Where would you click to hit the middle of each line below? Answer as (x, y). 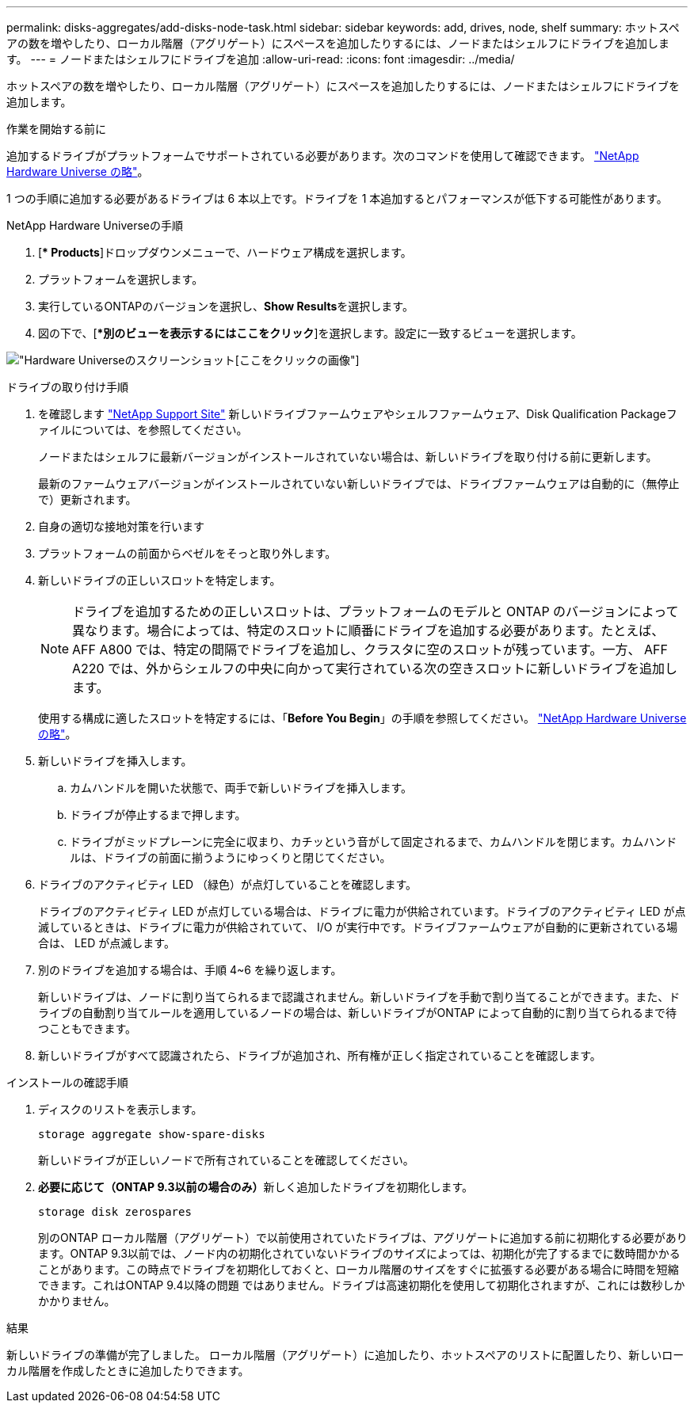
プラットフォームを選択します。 (121, 279)
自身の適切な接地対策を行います (121, 526)
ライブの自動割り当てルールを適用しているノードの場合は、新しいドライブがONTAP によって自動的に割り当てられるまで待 (358, 1013)
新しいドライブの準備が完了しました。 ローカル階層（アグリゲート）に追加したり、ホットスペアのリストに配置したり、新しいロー (345, 1355)
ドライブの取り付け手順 (67, 387)
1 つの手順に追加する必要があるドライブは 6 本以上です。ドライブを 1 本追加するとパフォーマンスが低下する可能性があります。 (337, 198)
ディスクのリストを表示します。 (120, 1109)
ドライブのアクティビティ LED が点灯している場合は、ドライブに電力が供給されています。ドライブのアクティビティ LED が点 (362, 911)
